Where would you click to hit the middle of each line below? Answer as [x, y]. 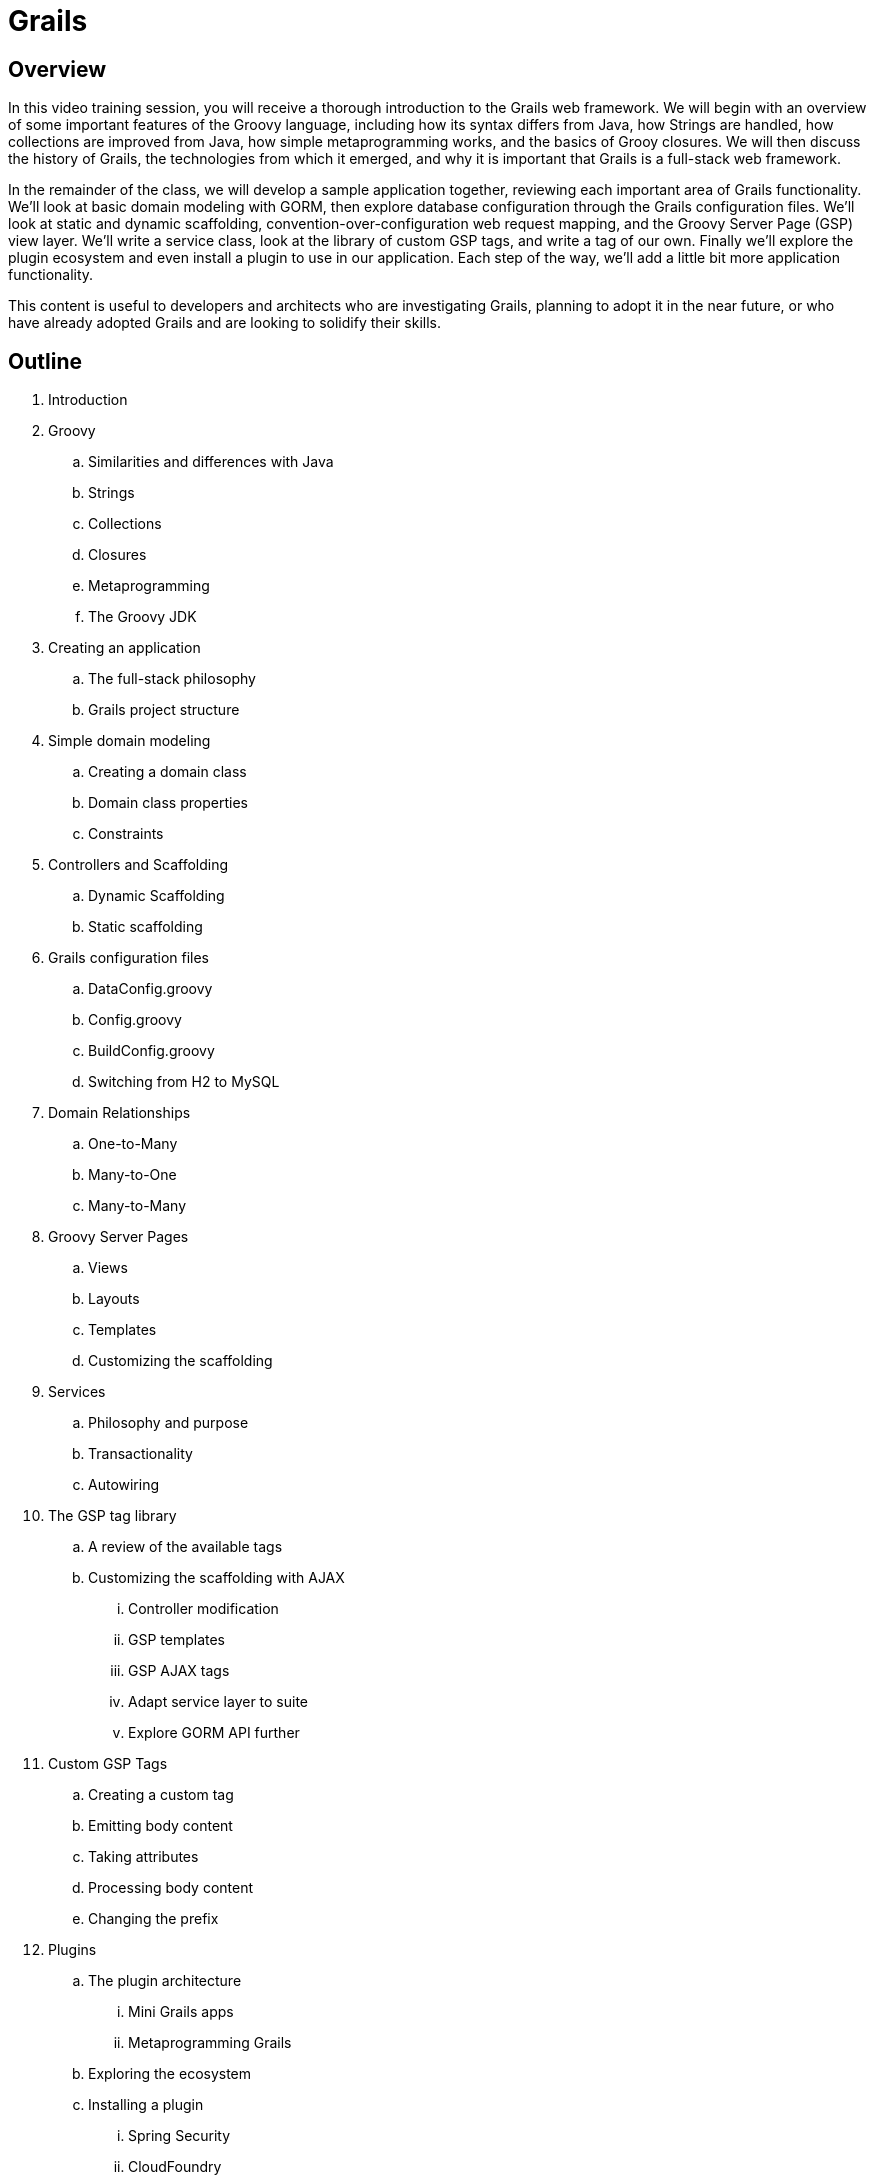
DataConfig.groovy [150, 989]
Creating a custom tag [161, 1795]
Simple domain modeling [129, 741]
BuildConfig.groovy [151, 1051]
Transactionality [140, 1454]
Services [77, 1392]
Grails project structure [164, 710]
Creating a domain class [167, 772]
